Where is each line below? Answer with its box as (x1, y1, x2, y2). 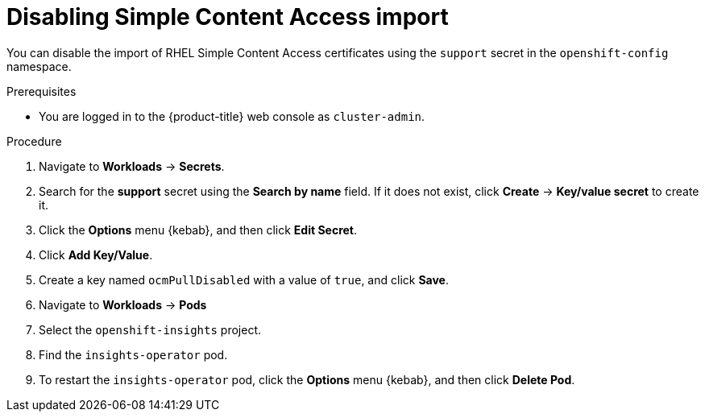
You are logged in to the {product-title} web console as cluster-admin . (39, 109, 425, 123)
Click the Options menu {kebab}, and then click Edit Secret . (39, 222, 358, 237)
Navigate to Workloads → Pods (39, 297, 207, 312)
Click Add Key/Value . (39, 247, 153, 262)
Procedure (6, 134, 62, 148)
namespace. (6, 59, 72, 73)
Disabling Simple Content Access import (6, 3, 449, 31)
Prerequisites (6, 84, 77, 98)
